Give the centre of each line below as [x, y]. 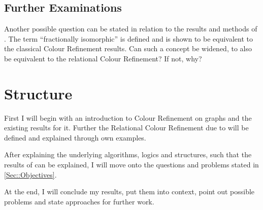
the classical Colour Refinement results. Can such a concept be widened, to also [128, 48]
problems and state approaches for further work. [79, 201]
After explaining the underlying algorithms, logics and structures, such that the [128, 154]
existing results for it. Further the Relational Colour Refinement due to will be [126, 128]
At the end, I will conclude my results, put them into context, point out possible [129, 191]
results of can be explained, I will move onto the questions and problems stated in [131, 165]
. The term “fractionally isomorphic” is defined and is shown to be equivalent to [129, 38]
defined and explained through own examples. [75, 137]
